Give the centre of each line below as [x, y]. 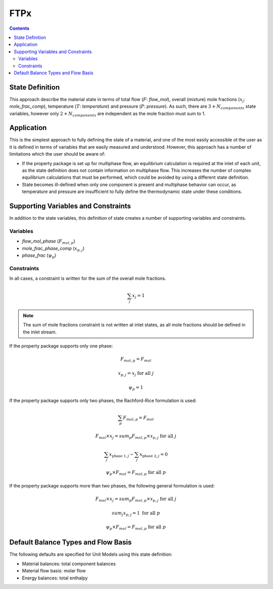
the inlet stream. [40, 332]
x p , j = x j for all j [136, 374]
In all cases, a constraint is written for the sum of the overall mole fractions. [88, 278]
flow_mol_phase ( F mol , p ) [49, 242]
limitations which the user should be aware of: [57, 154]
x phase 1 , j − [121, 455]
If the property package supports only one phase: [61, 346]
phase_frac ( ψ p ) [39, 256]
